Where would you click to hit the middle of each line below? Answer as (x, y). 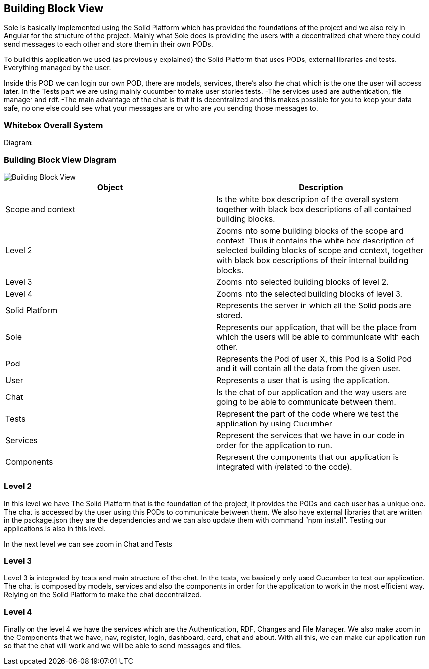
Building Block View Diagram (60, 160)
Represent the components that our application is (308, 457)
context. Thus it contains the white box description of (315, 240)
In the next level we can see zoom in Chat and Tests (88, 544)
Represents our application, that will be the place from (317, 327)
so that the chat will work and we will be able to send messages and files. (123, 646)
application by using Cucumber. (275, 423)
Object (110, 187)
